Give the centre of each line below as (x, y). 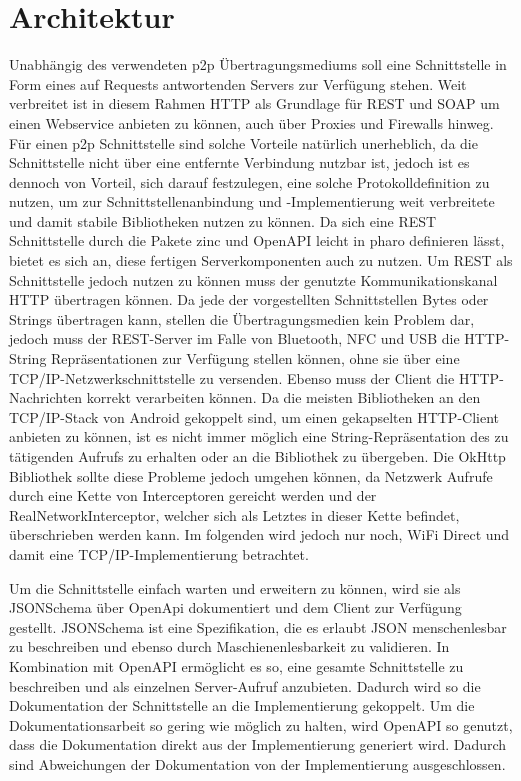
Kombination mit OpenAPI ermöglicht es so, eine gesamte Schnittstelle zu (236, 665)
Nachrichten (46, 397)
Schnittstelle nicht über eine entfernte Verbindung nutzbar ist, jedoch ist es (239, 162)
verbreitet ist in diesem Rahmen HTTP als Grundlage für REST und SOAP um (254, 103)
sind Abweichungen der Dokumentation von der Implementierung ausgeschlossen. (257, 763)
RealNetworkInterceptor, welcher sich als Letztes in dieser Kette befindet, (234, 514)
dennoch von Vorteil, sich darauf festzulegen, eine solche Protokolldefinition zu (249, 181)
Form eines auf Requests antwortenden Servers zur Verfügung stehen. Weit (238, 83)
